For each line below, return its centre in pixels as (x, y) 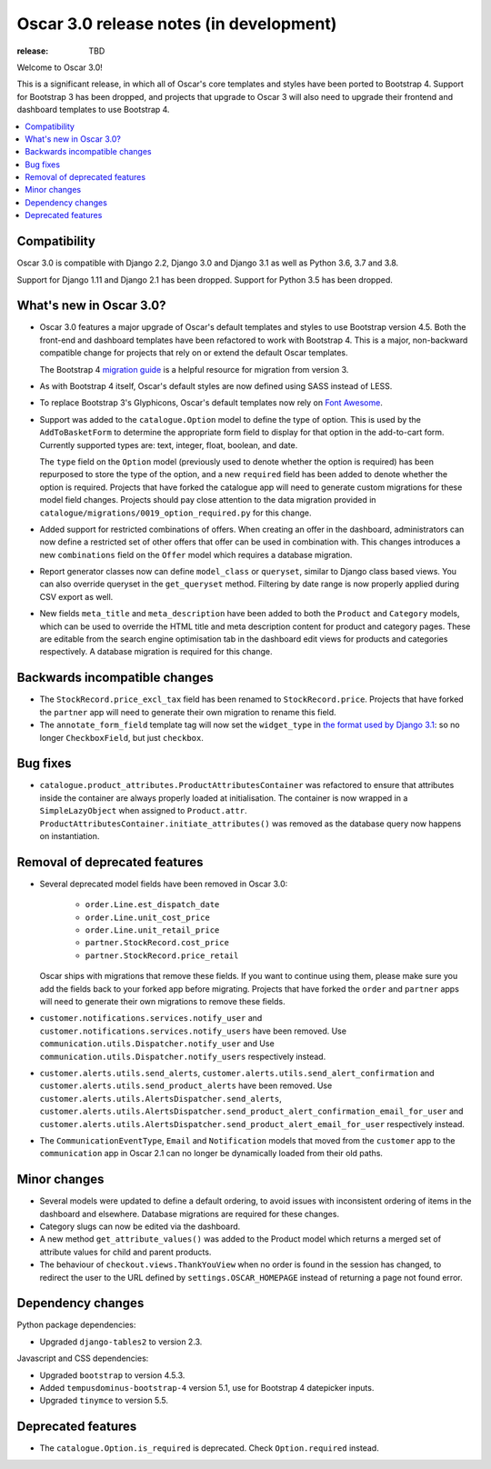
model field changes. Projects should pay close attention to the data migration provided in (208, 500)
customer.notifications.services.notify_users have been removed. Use (193, 1031)
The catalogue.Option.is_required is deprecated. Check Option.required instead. (209, 1448)
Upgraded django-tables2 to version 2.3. (121, 1342)
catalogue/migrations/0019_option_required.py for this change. (175, 513)
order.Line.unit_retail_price (152, 930)
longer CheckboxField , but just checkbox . (121, 737)
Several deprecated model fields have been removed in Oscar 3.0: (164, 884)
